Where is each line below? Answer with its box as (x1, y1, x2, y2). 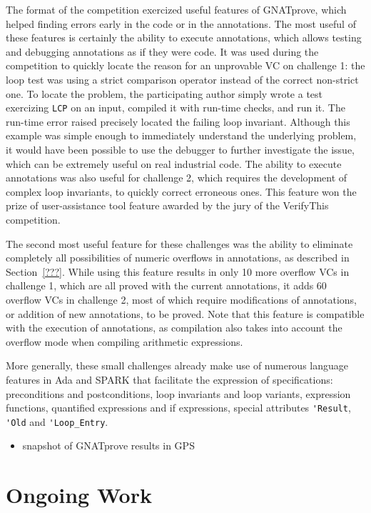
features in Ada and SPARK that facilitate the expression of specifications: (6, 372, 333, 387)
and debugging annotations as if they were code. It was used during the (6, 44, 319, 59)
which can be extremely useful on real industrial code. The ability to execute (6, 156, 342, 171)
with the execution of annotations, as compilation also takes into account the (6, 320, 342, 335)
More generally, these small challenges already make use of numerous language (6, 358, 349, 373)
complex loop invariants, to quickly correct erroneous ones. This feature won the (6, 184, 357, 199)
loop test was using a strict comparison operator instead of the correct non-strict (6, 71, 359, 86)
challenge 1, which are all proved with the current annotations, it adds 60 (6, 278, 327, 293)
